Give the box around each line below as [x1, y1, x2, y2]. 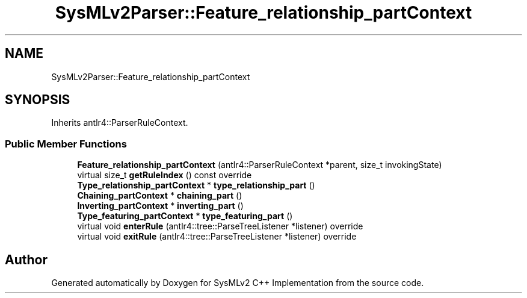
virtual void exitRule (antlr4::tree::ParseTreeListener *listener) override [77, 231, 357, 242]
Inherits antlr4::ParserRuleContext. [51, 117, 188, 128]
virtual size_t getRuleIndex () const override [77, 170, 252, 181]
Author [5, 252, 48, 267]
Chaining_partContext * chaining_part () [77, 190, 242, 201]
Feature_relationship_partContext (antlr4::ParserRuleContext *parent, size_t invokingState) [77, 160, 442, 170]
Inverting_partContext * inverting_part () [77, 200, 244, 211]
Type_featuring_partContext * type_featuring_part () [77, 211, 293, 222]
